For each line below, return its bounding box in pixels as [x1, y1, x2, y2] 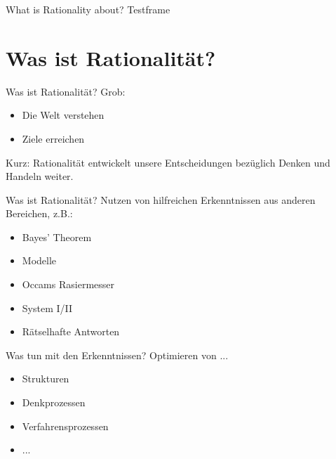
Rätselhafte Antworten [22, 324, 120, 339]
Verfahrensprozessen [22, 418, 109, 433]
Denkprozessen [22, 395, 86, 410]
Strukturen [22, 371, 69, 386]
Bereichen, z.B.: [6, 206, 73, 221]
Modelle [22, 253, 57, 268]
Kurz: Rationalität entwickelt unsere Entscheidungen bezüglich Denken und [6, 155, 330, 169]
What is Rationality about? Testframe [6, 2, 170, 16]
